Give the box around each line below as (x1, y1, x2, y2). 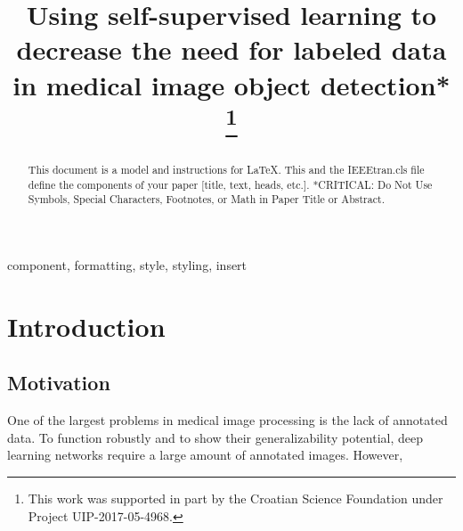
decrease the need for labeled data (16, 31, 447, 68)
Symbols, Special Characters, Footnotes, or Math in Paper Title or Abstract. (28, 192, 385, 207)
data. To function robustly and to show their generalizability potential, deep (7, 428, 423, 446)
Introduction (7, 307, 166, 344)
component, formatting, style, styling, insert (7, 256, 248, 274)
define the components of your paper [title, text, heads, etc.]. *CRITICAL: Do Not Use (28, 176, 433, 192)
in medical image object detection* (12, 66, 451, 102)
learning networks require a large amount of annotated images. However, (7, 445, 403, 464)
